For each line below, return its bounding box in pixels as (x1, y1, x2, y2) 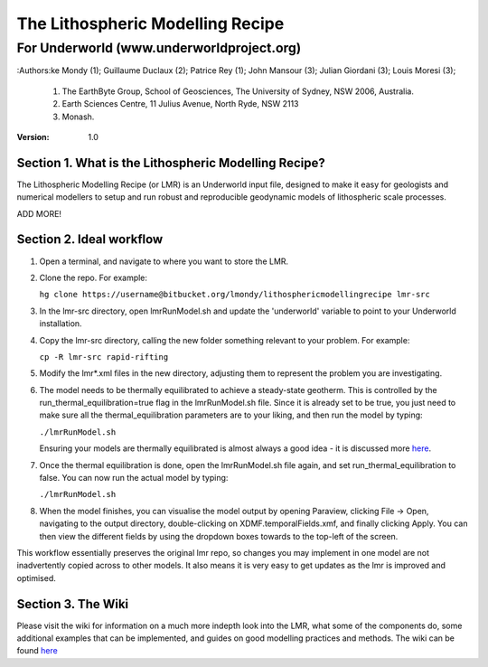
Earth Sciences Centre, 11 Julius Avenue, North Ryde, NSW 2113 (61, 99, 299, 109)
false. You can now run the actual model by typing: (39, 473, 229, 484)
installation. (39, 318, 82, 329)
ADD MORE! (16, 208, 62, 219)
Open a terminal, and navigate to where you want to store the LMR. (39, 256, 289, 267)
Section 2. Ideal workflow (16, 231, 164, 248)
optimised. (16, 572, 56, 583)
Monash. (61, 111, 95, 122)
